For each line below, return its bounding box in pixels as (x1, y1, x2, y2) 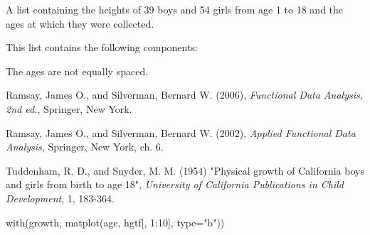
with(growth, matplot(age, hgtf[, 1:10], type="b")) (6, 214, 225, 229)
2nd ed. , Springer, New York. (6, 101, 132, 116)
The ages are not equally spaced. (6, 63, 149, 78)
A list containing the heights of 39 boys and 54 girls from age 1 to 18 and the (6, 2, 344, 16)
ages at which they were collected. (6, 16, 154, 31)
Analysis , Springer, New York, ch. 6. (6, 139, 164, 154)
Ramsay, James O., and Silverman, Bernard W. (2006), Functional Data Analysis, (6, 87, 363, 102)
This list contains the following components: (6, 40, 198, 55)
